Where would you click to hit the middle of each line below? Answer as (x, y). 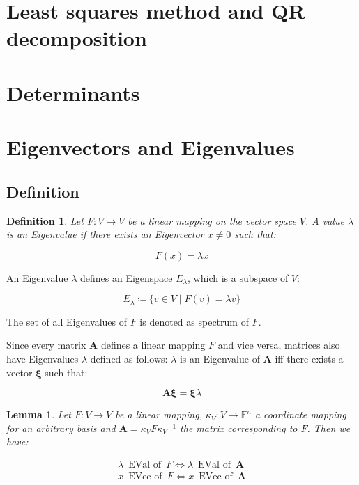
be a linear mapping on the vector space (212, 220)
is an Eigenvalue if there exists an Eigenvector (105, 234)
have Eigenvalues (43, 358)
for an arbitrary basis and (61, 428)
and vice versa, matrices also (279, 345)
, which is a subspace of (238, 277)
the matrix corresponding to (239, 428)
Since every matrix (46, 345)
